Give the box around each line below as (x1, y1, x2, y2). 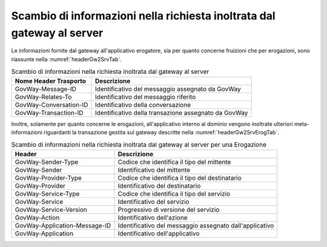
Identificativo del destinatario (117, 182, 201, 190)
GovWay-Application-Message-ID (15, 221, 111, 229)
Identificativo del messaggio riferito (94, 93, 196, 101)
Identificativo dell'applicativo (117, 229, 200, 237)
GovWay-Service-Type (15, 189, 80, 198)
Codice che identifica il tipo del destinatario (117, 173, 242, 182)
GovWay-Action (15, 213, 60, 222)
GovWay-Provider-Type (15, 173, 82, 182)
